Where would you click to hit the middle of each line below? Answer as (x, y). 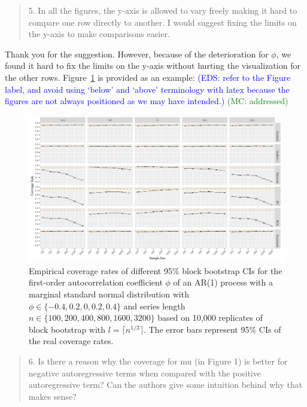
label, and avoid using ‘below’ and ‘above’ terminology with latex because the (147, 89)
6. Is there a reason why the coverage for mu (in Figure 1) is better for (158, 361)
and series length (154, 306)
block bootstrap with (67, 329)
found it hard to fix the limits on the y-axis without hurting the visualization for (153, 66)
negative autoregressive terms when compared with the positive (145, 373)
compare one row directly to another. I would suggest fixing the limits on (162, 22)
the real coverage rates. (71, 341)
